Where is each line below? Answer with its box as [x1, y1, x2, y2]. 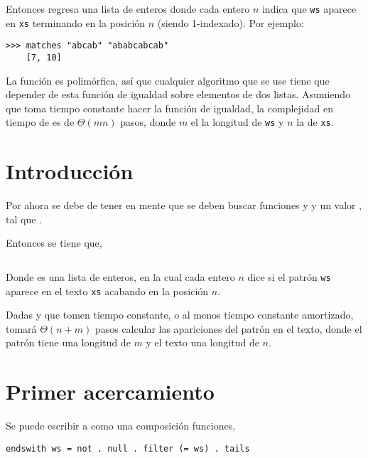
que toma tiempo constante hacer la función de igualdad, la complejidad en [6, 100, 333, 115]
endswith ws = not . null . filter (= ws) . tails [6, 443, 250, 454]
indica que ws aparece [261, 1, 357, 16]
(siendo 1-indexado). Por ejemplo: [157, 15, 304, 30]
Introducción [6, 156, 134, 186]
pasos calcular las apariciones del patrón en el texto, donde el [94, 321, 362, 336]
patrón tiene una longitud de [6, 335, 131, 350]
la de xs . [296, 114, 334, 129]
